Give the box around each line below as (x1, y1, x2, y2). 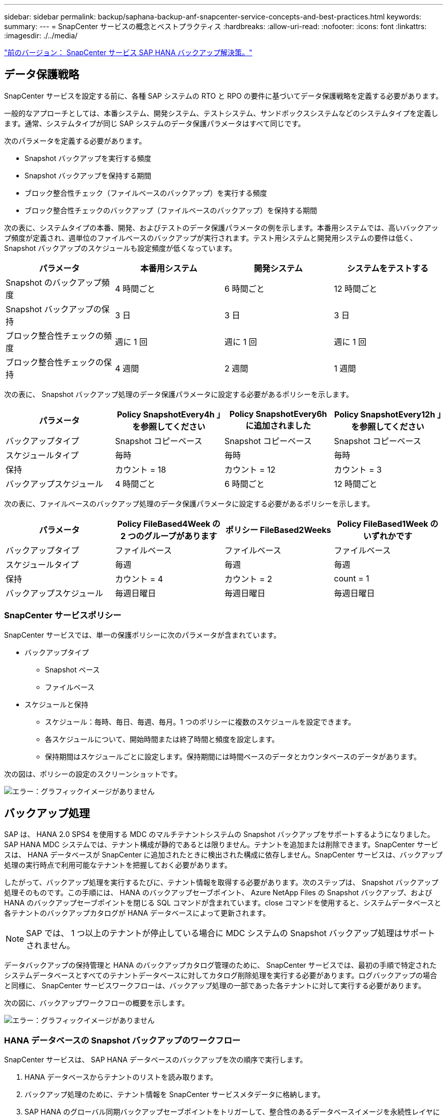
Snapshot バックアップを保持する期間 (24, 171, 152, 180)
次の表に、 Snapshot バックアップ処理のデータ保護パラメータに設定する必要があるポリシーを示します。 (4, 389, 353, 399)
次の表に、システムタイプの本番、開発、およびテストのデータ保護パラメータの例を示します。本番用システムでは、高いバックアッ (4, 223, 438, 232)
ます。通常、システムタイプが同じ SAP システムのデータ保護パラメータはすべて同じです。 (4, 119, 305, 128)
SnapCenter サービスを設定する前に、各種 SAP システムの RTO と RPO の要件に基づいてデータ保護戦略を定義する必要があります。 (4, 91, 443, 100)
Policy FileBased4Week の (117, 518, 220, 529)
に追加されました (245, 420, 311, 431)
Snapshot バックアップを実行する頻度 (24, 153, 152, 162)
